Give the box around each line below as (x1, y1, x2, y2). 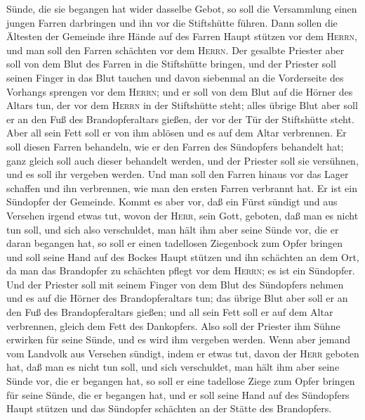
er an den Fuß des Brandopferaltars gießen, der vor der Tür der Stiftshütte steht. (6, 111, 354, 126)
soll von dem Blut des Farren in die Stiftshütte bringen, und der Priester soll (6, 56, 336, 71)
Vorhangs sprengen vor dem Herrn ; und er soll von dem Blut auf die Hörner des (6, 84, 353, 98)
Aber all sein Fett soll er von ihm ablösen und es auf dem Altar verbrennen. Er (6, 125, 347, 140)
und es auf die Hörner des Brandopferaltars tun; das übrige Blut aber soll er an (6, 291, 348, 305)
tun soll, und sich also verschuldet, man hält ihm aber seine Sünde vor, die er (6, 222, 339, 236)
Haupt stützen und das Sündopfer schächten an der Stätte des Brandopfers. (6, 401, 332, 416)
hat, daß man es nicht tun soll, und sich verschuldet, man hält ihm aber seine (6, 359, 340, 374)
